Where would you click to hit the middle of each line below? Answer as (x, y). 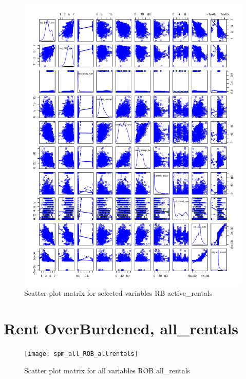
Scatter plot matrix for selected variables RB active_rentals (118, 293)
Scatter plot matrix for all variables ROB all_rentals (107, 370)
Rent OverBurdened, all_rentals (121, 328)
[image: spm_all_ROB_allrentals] (81, 354)
